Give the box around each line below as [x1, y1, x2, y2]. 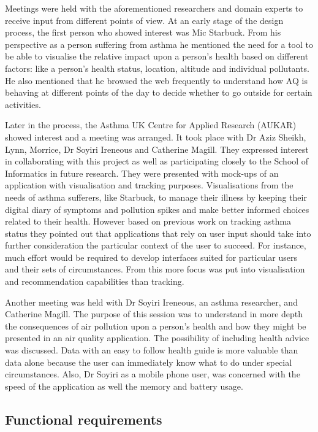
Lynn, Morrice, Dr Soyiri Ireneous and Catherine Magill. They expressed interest [5, 142, 309, 155]
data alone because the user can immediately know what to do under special [5, 355, 292, 368]
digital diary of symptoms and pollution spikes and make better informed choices [5, 202, 309, 215]
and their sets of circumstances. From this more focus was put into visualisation [5, 263, 305, 276]
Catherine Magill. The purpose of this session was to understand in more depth [5, 307, 303, 320]
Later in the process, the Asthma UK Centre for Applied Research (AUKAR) [5, 118, 297, 131]
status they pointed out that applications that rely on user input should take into [5, 226, 311, 239]
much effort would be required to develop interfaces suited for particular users [5, 250, 298, 263]
